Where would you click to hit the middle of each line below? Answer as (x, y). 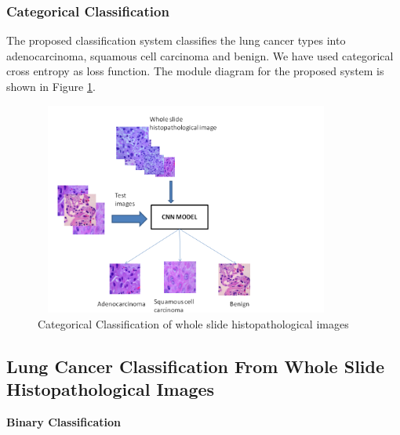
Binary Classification (64, 421)
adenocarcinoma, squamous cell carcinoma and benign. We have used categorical (200, 55)
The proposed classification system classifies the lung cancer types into (176, 40)
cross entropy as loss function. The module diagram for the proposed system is (195, 71)
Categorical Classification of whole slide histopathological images (193, 323)
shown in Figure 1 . (51, 86)
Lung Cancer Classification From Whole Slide (196, 366)
